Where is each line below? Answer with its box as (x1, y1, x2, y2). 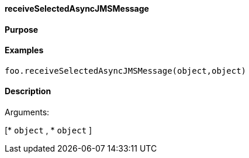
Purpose (5, 24, 39, 35)
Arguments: (5, 107, 50, 118)
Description (5, 86, 51, 97)
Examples (5, 45, 44, 56)
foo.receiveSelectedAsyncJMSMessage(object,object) (5, 66, 247, 75)
